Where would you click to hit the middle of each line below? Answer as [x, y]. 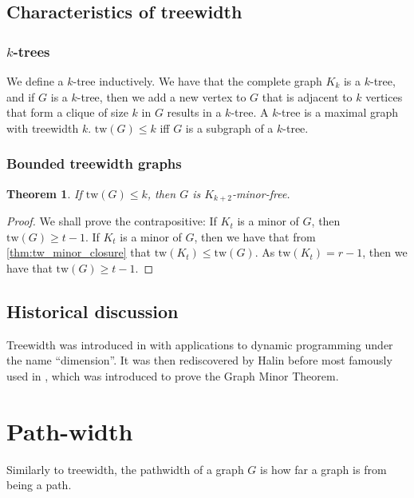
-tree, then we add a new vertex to [162, 96]
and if [21, 96]
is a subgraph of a [229, 127]
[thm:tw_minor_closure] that [79, 252]
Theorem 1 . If [44, 193]
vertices [384, 96]
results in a [194, 112]
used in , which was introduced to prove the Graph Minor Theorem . [173, 375]
